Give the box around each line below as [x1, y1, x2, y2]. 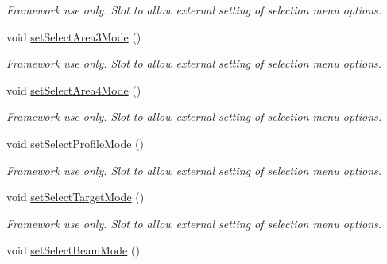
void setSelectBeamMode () [6, 242, 140, 258]
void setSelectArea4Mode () [6, 81, 141, 98]
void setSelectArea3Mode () [6, 28, 141, 45]
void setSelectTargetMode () [6, 188, 145, 205]
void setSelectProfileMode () [6, 134, 144, 151]
